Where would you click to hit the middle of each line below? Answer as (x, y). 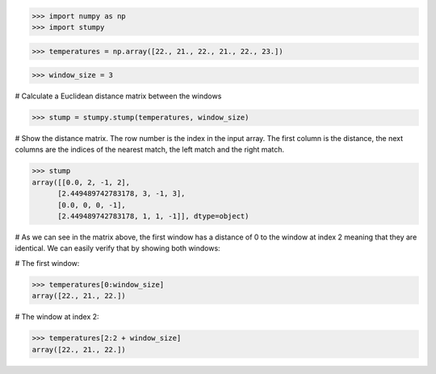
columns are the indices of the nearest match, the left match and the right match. (149, 150)
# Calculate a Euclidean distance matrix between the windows (118, 96)
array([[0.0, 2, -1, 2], (81, 182)
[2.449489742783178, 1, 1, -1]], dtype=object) (153, 216)
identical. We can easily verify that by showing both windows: (118, 248)
